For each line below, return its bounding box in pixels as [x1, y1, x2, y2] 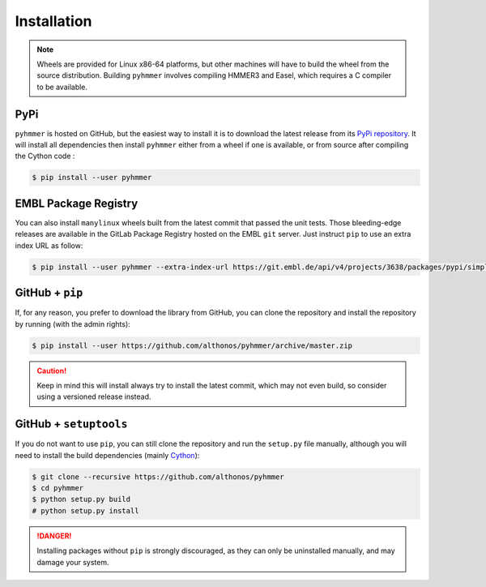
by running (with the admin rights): [15, 319, 131, 328]
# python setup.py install [32, 506, 139, 515]
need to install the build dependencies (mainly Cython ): [15, 450, 200, 460]
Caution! [36, 366, 67, 375]
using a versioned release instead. [36, 392, 151, 401]
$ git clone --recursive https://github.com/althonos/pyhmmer [32, 472, 284, 482]
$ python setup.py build [32, 495, 131, 504]
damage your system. [36, 557, 109, 567]
